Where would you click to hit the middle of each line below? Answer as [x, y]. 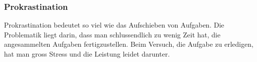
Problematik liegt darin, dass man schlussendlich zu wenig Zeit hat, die [112, 34]
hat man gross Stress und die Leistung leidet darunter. [87, 54]
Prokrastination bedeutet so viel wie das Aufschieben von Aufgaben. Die [114, 25]
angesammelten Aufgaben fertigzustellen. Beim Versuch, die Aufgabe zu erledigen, [129, 44]
